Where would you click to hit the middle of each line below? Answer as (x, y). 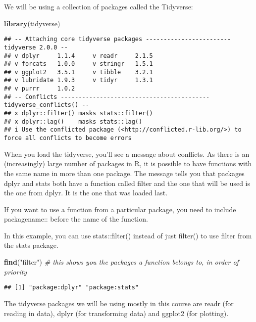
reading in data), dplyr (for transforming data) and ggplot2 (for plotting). (116, 313)
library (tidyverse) (32, 23)
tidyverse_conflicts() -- (47, 105)
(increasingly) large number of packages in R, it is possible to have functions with (128, 163)
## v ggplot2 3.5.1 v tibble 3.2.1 (78, 72)
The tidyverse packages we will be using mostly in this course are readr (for (119, 303)
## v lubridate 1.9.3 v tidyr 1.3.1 (78, 80)
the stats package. (31, 245)
